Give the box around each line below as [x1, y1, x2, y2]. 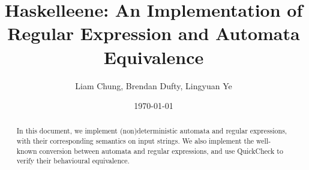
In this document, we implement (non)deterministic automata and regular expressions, [16, 126, 287, 136]
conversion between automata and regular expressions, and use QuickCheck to [39, 145, 283, 156]
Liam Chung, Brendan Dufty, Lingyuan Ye [75, 79, 232, 92]
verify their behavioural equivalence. [16, 156, 130, 166]
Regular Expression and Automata [7, 21, 300, 45]
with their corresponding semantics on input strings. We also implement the [16, 136, 254, 146]
